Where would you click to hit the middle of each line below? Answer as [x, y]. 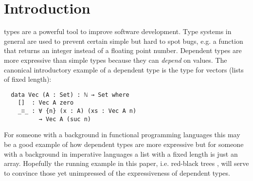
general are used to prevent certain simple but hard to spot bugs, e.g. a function [124, 41]
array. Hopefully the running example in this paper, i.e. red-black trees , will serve [126, 163]
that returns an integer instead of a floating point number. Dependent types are [123, 50]
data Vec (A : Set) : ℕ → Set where [70, 95]
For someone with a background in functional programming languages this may [122, 135]
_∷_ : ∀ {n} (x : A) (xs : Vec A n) [77, 111]
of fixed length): [28, 79]
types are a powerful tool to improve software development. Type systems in [118, 31]
